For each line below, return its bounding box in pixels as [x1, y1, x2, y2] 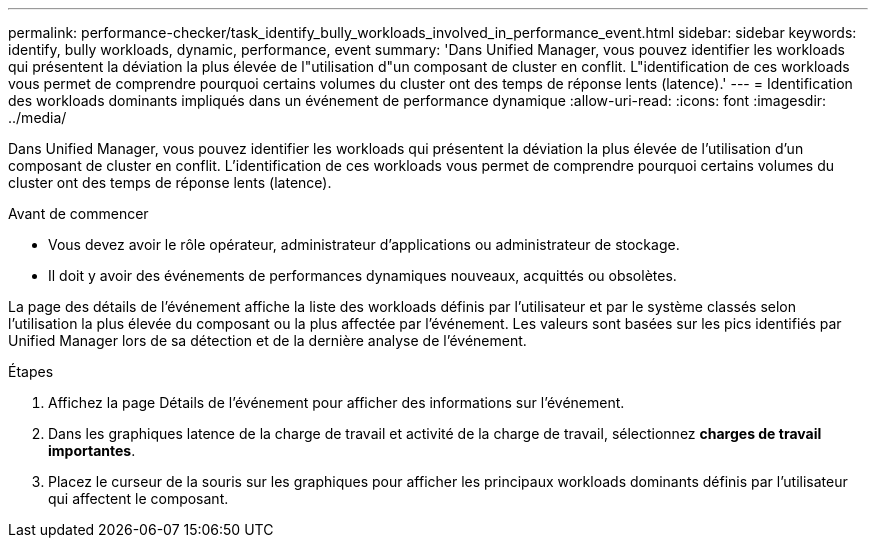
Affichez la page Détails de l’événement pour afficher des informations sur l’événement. [48, 394, 625, 411]
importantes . [48, 442, 136, 459]
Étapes [8, 363, 54, 380]
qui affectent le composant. [48, 490, 229, 507]
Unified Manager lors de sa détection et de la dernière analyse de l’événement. [8, 332, 527, 349]
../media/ [8, 109, 67, 126]
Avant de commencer [8, 205, 149, 222]
